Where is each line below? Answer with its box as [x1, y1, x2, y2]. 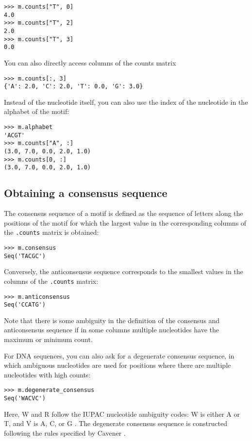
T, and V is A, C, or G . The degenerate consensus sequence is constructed [4, 418, 227, 428]
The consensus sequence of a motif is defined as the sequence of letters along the [4, 208, 243, 218]
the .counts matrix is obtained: [4, 227, 99, 237]
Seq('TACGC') [4, 252, 46, 260]
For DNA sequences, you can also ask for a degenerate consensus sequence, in [4, 350, 235, 360]
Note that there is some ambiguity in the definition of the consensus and [4, 315, 220, 325]
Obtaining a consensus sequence [4, 185, 168, 200]
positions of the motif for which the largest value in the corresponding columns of [4, 217, 247, 228]
